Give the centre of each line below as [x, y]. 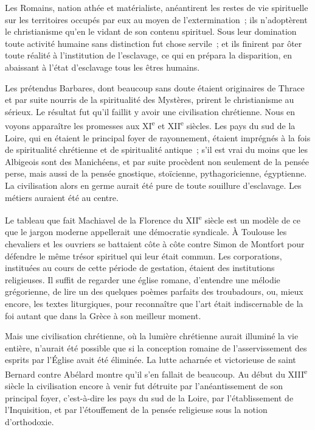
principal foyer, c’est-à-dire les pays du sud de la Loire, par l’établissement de [149, 397]
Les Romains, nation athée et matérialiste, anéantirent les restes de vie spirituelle [157, 7]
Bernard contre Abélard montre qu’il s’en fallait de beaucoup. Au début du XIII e [156, 373]
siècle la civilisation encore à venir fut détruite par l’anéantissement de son [144, 386]
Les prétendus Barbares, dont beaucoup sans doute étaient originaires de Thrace [155, 87]
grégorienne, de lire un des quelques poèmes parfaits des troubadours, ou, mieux [154, 291]
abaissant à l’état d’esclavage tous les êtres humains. [102, 67]
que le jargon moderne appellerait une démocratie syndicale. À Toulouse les [146, 232]
